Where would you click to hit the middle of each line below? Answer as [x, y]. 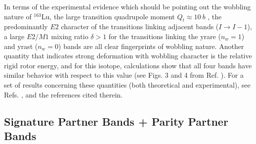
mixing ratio [70, 36]
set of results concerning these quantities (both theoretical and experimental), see [127, 84]
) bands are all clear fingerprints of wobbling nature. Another [151, 46]
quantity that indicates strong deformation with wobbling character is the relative [128, 56]
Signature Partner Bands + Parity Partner [116, 121]
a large [14, 36]
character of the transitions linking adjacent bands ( [140, 26]
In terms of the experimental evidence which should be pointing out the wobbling [128, 6]
